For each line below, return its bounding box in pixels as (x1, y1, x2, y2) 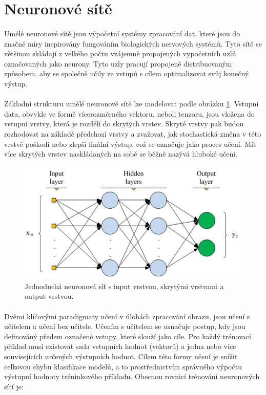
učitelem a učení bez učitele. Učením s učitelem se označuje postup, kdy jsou (4, 321, 245, 332)
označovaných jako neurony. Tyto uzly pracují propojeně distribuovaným (4, 58, 232, 69)
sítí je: (4, 381, 24, 391)
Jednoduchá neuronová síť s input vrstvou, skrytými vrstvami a (25, 280, 224, 291)
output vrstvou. (25, 291, 74, 301)
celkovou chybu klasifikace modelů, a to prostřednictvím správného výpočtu (4, 361, 242, 371)
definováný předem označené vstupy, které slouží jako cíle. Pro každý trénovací (4, 331, 251, 341)
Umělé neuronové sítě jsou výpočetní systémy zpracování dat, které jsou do (4, 28, 240, 38)
